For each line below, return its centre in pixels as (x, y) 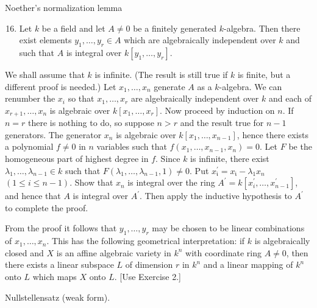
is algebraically (282, 241)
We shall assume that (45, 74)
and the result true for (222, 123)
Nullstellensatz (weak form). (58, 297)
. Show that (91, 182)
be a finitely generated (175, 28)
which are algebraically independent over (200, 40)
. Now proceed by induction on (217, 110)
